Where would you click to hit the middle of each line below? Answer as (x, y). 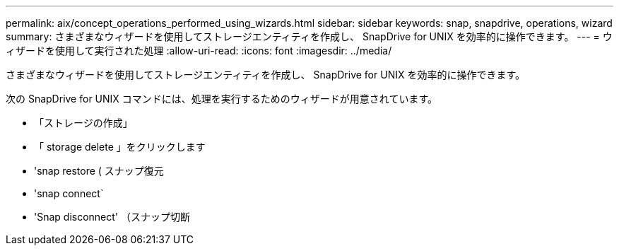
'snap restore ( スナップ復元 (99, 171)
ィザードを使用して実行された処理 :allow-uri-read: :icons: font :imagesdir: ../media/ (199, 51)
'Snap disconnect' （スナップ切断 (112, 217)
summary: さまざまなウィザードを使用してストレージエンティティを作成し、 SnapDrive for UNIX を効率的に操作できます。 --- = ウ (309, 36)
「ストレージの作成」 (83, 123)
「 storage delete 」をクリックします (120, 147)
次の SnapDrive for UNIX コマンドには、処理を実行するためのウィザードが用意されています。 (222, 99)
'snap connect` (69, 193)
